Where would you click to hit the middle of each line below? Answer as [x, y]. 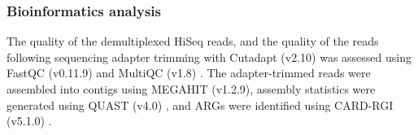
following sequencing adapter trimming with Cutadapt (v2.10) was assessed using [209, 57]
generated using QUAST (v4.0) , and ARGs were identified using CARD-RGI [200, 105]
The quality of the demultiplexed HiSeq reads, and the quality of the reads [193, 41]
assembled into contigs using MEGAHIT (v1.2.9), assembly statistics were [191, 89]
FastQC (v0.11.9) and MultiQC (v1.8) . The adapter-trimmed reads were [189, 73]
